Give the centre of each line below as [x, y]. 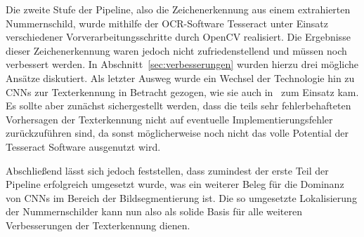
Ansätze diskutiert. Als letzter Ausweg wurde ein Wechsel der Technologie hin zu [180, 77]
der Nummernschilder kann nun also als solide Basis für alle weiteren [154, 211]
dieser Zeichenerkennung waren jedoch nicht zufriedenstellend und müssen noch [176, 50]
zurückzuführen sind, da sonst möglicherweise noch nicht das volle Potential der [177, 133]
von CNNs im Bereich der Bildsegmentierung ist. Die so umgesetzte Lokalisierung [181, 197]
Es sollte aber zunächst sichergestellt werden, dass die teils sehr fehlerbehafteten [178, 106]
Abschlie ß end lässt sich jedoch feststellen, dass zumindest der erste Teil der [167, 170]
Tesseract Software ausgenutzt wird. [83, 146]
